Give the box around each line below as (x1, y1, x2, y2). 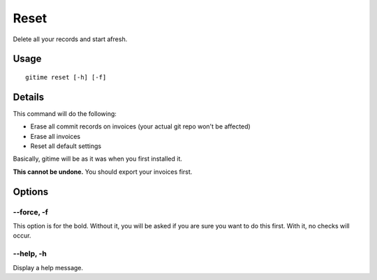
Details (13, 91, 45, 103)
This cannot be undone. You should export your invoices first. (13, 168, 193, 176)
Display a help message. (13, 263, 84, 272)
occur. (13, 231, 31, 240)
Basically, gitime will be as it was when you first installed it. (13, 154, 183, 163)
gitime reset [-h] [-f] (25, 73, 107, 81)
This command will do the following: (13, 109, 117, 118)
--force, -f (13, 207, 49, 216)
